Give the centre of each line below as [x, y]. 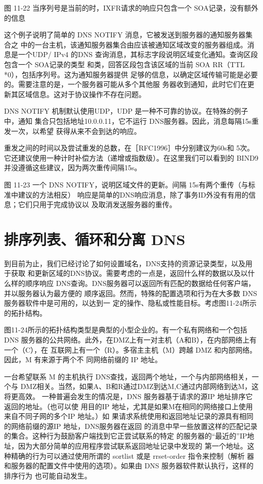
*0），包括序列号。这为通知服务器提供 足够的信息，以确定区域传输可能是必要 [131, 74]
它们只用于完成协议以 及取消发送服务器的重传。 [97, 204]
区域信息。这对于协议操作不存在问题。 [82, 94]
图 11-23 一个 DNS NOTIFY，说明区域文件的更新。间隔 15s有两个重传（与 [126, 184]
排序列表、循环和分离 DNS [95, 239]
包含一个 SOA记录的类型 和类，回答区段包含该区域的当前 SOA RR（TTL [124, 64]
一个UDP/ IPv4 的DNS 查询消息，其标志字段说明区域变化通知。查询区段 [138, 54]
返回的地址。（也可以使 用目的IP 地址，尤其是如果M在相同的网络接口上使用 [128, 406]
